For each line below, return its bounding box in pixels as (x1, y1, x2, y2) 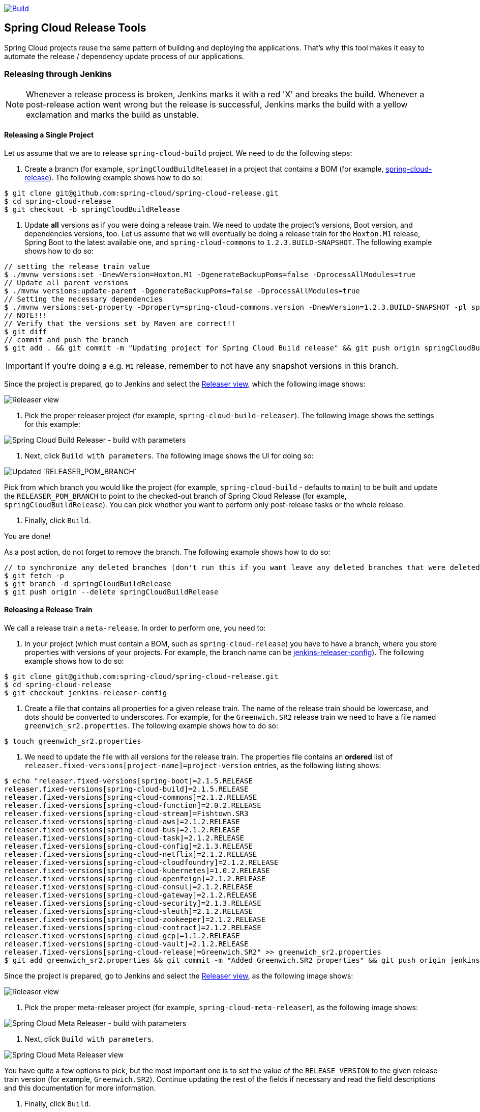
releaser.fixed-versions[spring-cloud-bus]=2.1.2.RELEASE (4, 826, 240, 834)
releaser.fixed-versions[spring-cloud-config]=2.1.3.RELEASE (4, 842, 253, 851)
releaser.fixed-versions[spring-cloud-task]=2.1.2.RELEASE (4, 834, 245, 843)
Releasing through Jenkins (4, 69, 112, 79)
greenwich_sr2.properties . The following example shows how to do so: (24, 721, 278, 730)
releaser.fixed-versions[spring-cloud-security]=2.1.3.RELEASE (4, 899, 261, 908)
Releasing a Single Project (4, 130, 94, 140)
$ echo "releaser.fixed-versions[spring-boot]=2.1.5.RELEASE (4, 777, 253, 785)
